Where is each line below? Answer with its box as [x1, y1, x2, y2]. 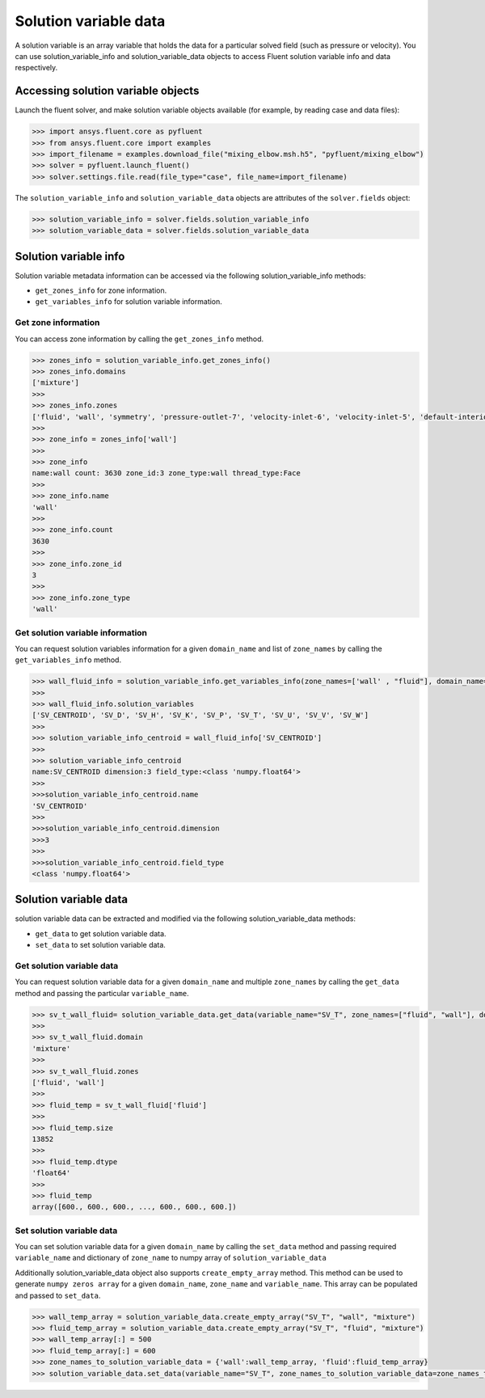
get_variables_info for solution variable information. [35, 297, 222, 306]
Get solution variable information [15, 627, 148, 638]
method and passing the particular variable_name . [15, 988, 189, 998]
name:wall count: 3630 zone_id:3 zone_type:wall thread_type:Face [32, 469, 301, 478]
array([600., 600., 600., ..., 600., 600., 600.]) [32, 1202, 238, 1212]
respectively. [15, 63, 58, 73]
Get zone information [15, 317, 100, 328]
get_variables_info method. [15, 655, 121, 665]
